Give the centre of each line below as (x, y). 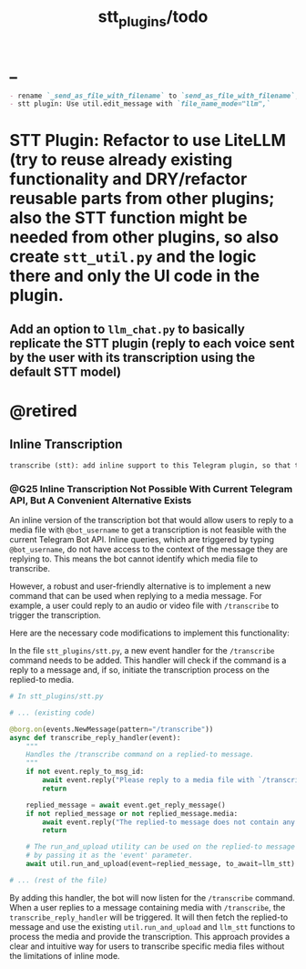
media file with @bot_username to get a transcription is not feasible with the (148, 530)
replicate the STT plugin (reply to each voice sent (152, 343)
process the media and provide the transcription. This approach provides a (150, 936)
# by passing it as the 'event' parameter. (110, 856)
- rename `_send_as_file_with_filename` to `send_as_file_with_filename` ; (154, 96)
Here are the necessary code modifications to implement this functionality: (149, 633)
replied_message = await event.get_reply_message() (126, 805)
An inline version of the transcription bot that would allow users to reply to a (152, 521)
